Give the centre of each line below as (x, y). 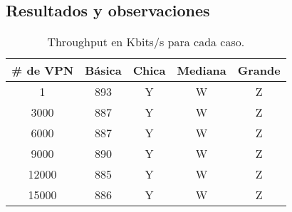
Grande (259, 70)
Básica (103, 70)
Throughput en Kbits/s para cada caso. (146, 42)
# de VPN (43, 70)
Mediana (202, 70)
